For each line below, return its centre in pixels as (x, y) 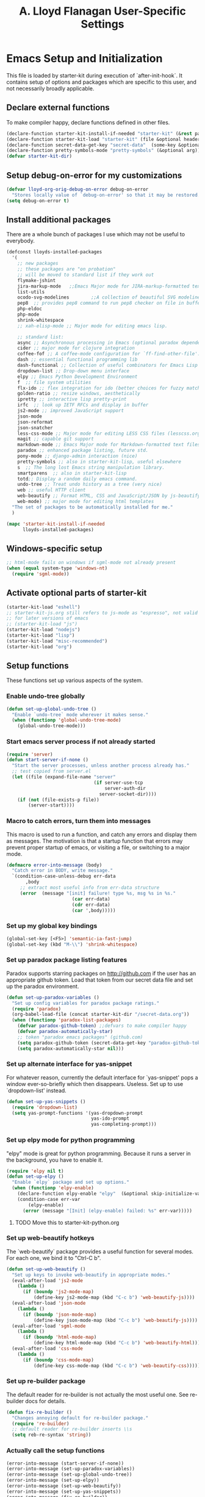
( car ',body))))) (94, 910)
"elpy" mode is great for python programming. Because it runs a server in (99, 1153)
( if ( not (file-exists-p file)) (58, 800)
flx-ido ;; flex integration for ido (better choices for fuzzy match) (110, 388)
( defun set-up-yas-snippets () (46, 1101)
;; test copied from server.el (52, 771)
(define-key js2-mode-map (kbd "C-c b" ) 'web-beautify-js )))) (114, 1298)
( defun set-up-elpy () (35, 1176)
